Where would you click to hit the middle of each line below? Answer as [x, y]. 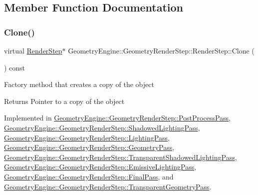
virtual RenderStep [33, 50]
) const [15, 67]
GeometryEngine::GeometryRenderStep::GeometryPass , [89, 147]
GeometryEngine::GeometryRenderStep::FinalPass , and [89, 176]
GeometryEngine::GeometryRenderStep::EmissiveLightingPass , [100, 167]
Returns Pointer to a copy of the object [64, 101]
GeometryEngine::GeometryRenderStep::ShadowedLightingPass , [102, 127]
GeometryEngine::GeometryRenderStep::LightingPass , [87, 137]
